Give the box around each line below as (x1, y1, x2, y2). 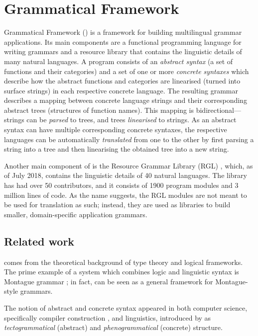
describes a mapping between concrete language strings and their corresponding (4, 95, 247, 105)
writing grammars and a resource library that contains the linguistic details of (4, 46, 242, 57)
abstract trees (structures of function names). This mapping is (4, 104, 194, 115)
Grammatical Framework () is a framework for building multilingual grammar (4, 27, 242, 37)
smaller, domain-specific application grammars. (4, 209, 147, 219)
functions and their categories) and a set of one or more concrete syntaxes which (4, 66, 249, 76)
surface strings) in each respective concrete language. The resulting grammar (4, 85, 239, 95)
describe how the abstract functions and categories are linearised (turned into (4, 76, 241, 86)
